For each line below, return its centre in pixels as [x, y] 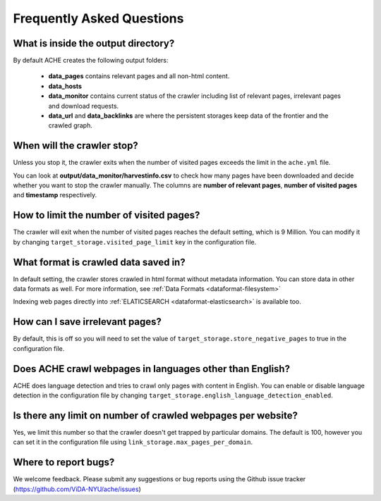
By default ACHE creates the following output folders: [91, 61]
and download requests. [84, 106]
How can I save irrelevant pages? [87, 322]
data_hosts [65, 86]
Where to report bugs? [64, 463]
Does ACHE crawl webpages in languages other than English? [152, 369]
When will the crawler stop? [76, 146]
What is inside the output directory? [94, 43]
